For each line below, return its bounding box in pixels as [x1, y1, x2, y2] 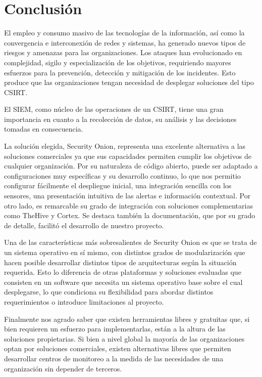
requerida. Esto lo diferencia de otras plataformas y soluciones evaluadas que [4, 267, 241, 277]
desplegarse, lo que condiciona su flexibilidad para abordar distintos [4, 286, 214, 297]
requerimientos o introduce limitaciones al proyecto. [4, 296, 164, 307]
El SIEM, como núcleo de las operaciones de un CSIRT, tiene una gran [4, 104, 224, 114]
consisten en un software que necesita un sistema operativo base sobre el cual [4, 276, 243, 287]
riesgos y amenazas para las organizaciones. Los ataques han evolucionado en [4, 47, 242, 58]
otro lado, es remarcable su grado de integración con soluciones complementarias [4, 200, 253, 211]
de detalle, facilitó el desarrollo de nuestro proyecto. [4, 220, 164, 230]
